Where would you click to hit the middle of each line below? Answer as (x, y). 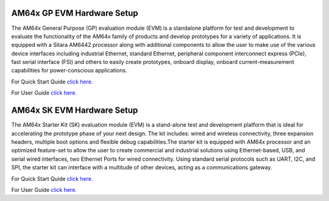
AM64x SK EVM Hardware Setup (75, 111)
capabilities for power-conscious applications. (69, 71)
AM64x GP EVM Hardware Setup (75, 13)
